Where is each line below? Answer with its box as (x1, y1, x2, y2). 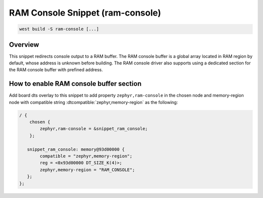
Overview (9, 40, 39, 49)
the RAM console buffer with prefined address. (9, 67, 103, 73)
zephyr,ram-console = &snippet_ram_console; (39, 126, 148, 132)
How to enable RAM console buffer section (9, 79, 142, 88)
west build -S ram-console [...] (19, 26, 99, 32)
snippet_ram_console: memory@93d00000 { (27, 146, 125, 152)
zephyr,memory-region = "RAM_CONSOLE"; (39, 167, 135, 173)
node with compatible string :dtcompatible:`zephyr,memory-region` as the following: (9, 99, 178, 105)
